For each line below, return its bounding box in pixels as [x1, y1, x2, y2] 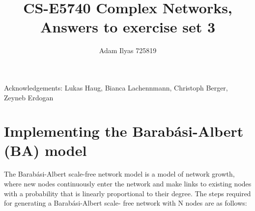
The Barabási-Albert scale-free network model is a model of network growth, [4, 169, 235, 179]
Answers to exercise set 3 [40, 17, 216, 37]
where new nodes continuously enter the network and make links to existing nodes [4, 179, 252, 188]
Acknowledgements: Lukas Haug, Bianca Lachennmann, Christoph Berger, [4, 82, 228, 92]
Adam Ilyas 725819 [99, 45, 157, 56]
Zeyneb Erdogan [4, 92, 54, 102]
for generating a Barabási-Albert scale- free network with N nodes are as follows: [4, 198, 247, 208]
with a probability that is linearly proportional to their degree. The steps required [4, 188, 251, 198]
